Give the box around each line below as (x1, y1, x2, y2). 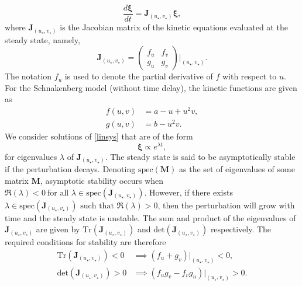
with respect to (222, 70, 277, 82)
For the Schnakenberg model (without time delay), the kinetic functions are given (5, 81, 297, 93)
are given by (36, 223, 80, 235)
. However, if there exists (144, 186, 233, 198)
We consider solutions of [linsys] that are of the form (5, 130, 193, 142)
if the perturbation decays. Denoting (5, 163, 136, 175)
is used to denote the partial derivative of (64, 70, 213, 82)
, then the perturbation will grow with (157, 198, 295, 211)
